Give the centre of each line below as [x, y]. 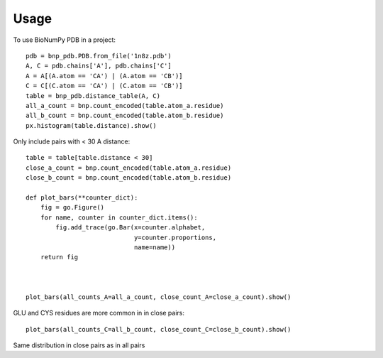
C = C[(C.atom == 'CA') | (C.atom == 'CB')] [105, 86]
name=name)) [155, 247]
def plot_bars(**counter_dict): [82, 198]
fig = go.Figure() [72, 207]
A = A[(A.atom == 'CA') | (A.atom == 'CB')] [105, 76]
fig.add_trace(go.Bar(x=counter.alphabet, [131, 228]
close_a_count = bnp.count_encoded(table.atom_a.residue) [129, 168]
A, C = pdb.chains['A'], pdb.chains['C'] [99, 66]
